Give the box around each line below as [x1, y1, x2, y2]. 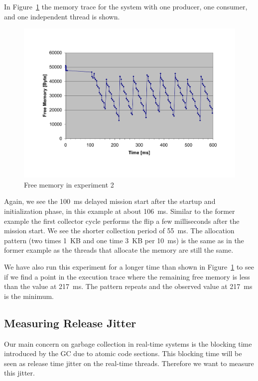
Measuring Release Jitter [4, 315, 136, 330]
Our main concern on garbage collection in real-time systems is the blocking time [4, 338, 252, 349]
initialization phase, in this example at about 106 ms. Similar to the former [4, 206, 235, 216]
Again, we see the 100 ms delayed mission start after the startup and [4, 196, 216, 206]
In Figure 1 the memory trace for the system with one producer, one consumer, [4, 1, 248, 11]
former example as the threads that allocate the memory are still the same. [4, 245, 234, 255]
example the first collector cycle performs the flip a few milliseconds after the [4, 215, 240, 226]
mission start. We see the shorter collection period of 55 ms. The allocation [4, 225, 235, 236]
